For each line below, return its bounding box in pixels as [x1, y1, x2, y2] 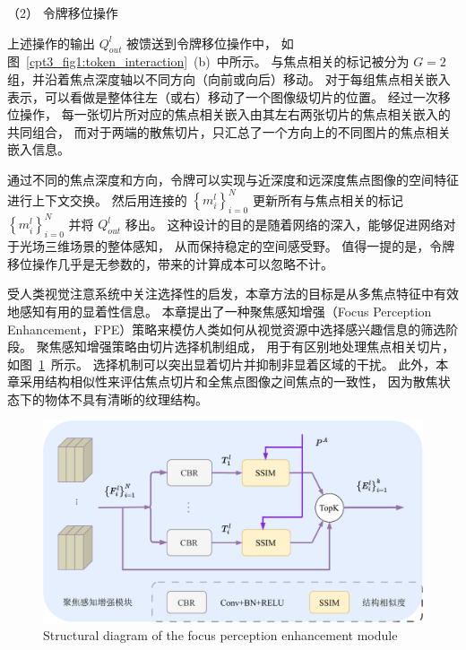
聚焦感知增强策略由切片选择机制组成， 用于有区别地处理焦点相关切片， [36, 337, 455, 356]
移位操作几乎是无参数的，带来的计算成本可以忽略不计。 [7, 254, 333, 273]
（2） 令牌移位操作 [7, 4, 118, 22]
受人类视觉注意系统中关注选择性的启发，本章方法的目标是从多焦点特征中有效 [7, 284, 459, 303]
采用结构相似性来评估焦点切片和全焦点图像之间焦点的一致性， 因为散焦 [19, 372, 438, 391]
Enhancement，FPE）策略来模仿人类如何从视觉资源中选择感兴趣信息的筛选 [7, 319, 446, 338]
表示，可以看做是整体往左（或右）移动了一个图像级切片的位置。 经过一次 [7, 87, 438, 106]
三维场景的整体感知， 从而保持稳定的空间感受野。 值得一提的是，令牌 [44, 237, 455, 256]
